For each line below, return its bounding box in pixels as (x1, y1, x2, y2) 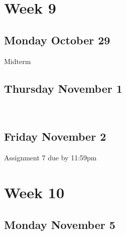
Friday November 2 (4, 129, 106, 144)
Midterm (4, 55, 31, 66)
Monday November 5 (4, 216, 115, 232)
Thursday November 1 (4, 80, 122, 96)
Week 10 (4, 182, 65, 202)
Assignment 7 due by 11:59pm (4, 152, 97, 163)
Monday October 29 (4, 32, 110, 47)
